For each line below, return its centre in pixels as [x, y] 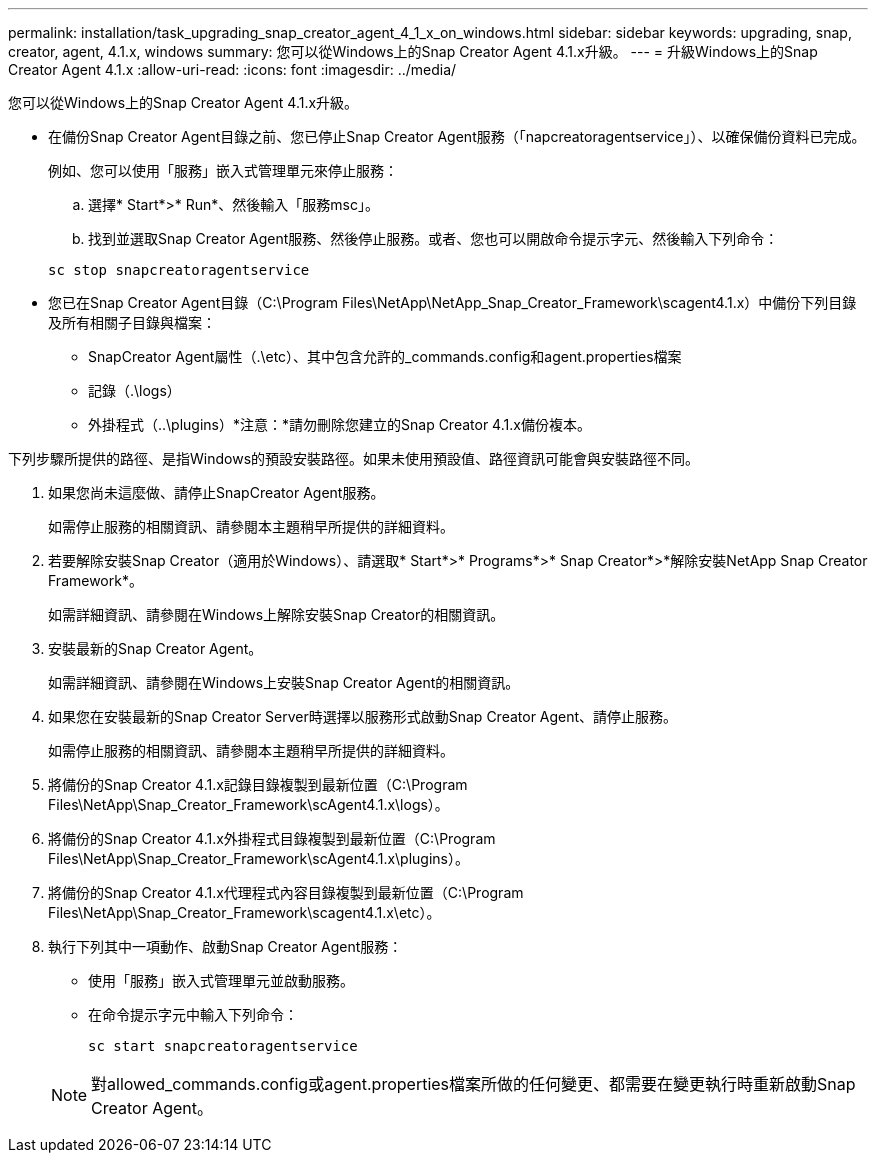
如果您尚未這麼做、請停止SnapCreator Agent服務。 [216, 492]
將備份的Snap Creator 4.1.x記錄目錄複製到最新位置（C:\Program [258, 784]
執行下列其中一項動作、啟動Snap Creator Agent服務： [225, 946]
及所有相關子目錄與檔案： [132, 322]
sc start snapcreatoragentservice [223, 1046]
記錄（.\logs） [134, 390]
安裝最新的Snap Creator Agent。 [155, 648]
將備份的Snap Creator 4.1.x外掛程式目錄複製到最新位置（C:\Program [272, 838]
